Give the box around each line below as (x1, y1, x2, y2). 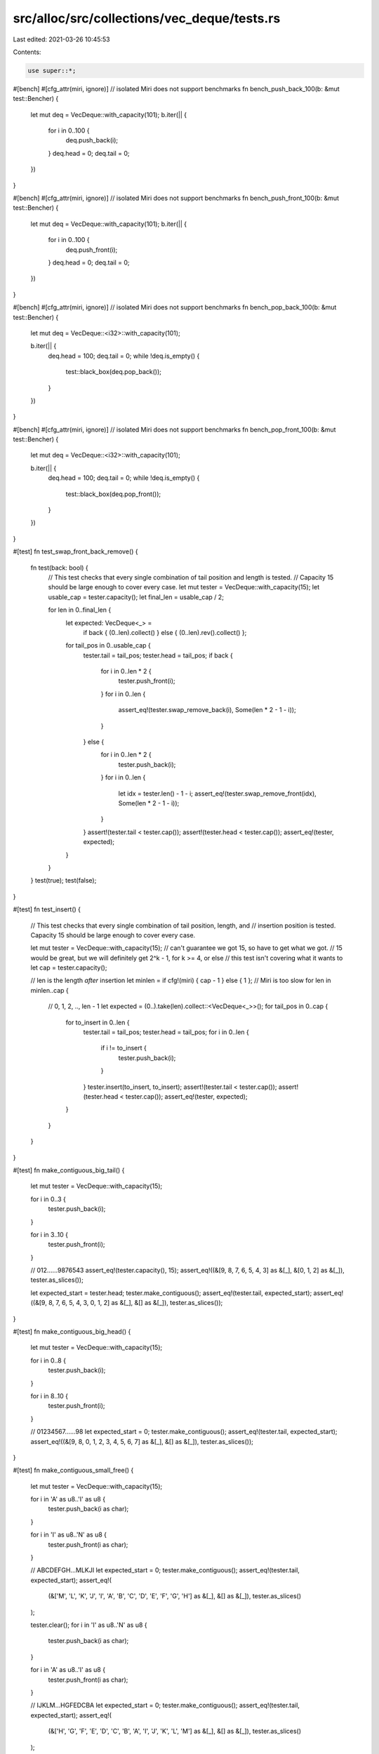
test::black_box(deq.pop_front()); (65, 490, 161, 498)
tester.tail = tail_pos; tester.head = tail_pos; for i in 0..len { (83, 1028, 249, 1036)
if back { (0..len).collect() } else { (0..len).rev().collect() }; (83, 628, 247, 636)
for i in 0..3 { (30, 1195, 67, 1203)
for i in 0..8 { (30, 1356, 67, 1365)
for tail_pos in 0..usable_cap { (65, 641, 151, 650)
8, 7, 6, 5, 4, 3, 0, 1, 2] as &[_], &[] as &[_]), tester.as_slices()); (48, 1299, 223, 1307)
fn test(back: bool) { (30, 563, 89, 572)
